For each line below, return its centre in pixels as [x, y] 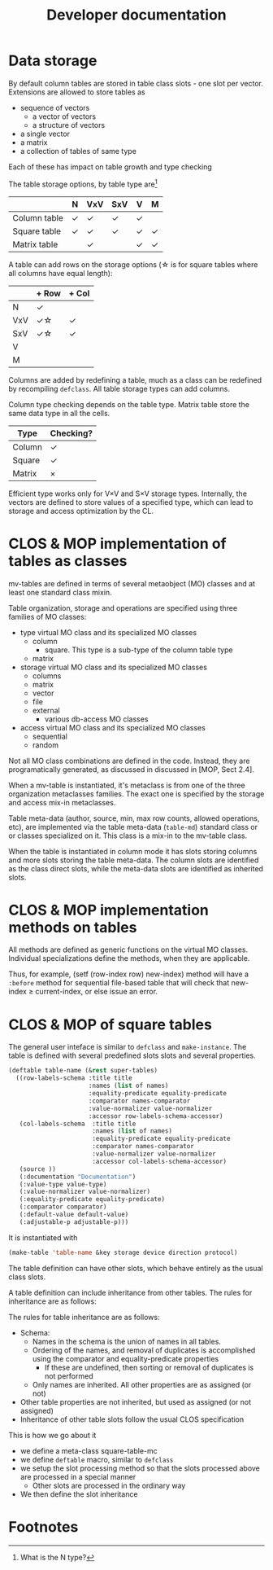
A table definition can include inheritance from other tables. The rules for [130, 1292]
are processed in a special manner [78, 1476]
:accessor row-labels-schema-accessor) [156, 1116]
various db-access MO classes [96, 719]
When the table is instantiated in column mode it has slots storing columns [133, 851]
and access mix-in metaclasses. [62, 802]
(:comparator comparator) [63, 1207]
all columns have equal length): [61, 273]
